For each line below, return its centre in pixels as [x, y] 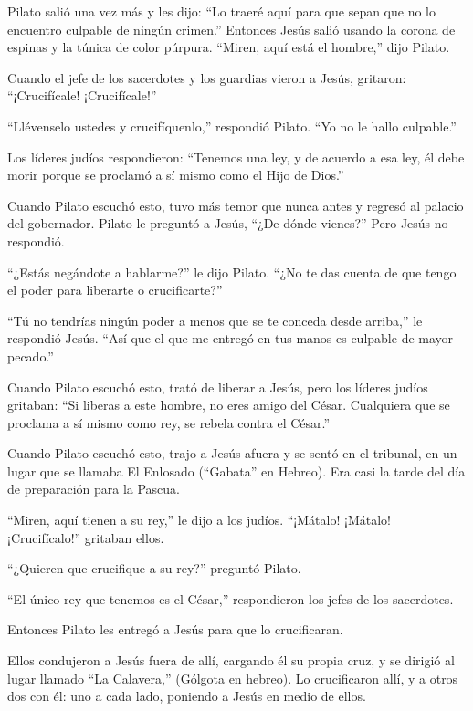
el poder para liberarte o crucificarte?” [115, 290]
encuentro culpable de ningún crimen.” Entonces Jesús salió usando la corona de [231, 29]
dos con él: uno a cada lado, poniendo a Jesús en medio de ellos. [187, 696]
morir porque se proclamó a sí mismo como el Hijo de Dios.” [176, 175]
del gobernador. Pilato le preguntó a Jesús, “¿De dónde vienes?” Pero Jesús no [228, 223]
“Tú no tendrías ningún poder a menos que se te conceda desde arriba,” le [215, 320]
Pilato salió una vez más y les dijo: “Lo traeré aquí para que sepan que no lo [222, 11]
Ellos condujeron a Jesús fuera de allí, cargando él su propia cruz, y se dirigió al [231, 660]
